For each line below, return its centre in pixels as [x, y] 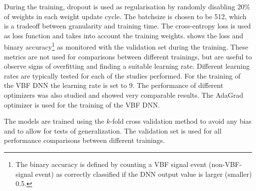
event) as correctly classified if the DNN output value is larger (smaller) [144, 174]
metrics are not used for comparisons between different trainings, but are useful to [128, 56]
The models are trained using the [54, 121]
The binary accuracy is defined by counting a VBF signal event [111, 164]
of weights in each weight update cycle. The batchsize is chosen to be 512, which [125, 16]
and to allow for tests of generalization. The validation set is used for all [113, 130]
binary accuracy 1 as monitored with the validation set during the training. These [126, 46]
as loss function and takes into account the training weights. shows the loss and [124, 35]
